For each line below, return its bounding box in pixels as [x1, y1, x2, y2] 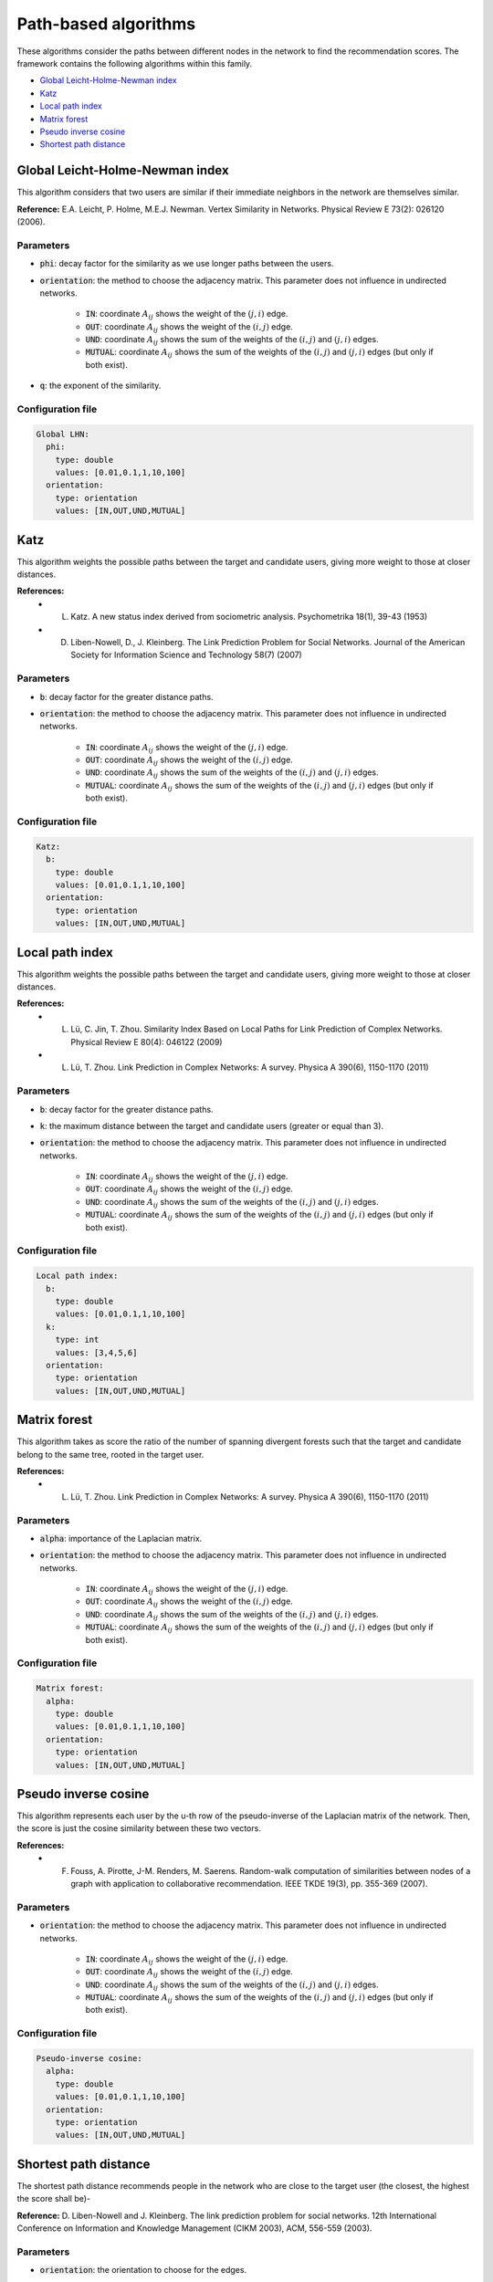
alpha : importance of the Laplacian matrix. [39, 1533, 203, 1544]
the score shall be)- [16, 2193, 91, 2204]
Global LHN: [36, 429, 90, 439]
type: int [55, 1335, 100, 1345]
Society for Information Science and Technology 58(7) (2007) [70, 649, 303, 661]
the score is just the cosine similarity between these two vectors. [16, 1823, 262, 1834]
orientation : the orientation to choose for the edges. [39, 2265, 246, 2276]
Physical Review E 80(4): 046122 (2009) [70, 1036, 223, 1047]
